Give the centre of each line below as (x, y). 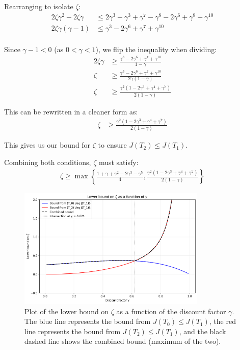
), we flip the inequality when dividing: (156, 49)
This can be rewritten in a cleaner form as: (71, 112)
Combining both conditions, (48, 162)
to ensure (112, 145)
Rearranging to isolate (39, 6)
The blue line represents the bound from (88, 321)
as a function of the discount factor (171, 311)
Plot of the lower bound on (67, 311)
